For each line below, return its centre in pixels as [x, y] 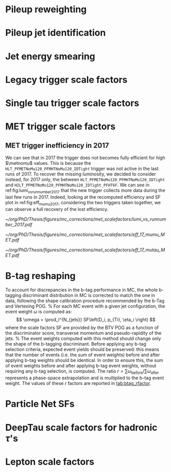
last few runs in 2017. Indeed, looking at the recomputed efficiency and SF [83, 197]
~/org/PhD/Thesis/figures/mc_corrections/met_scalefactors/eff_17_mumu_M [85, 234]
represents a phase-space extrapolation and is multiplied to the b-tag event [85, 378]
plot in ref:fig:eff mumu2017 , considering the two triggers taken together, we [83, 203]
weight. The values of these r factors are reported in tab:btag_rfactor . [78, 383]
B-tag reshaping [40, 276]
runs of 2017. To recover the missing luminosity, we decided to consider [81, 174]
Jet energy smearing [50, 56]
